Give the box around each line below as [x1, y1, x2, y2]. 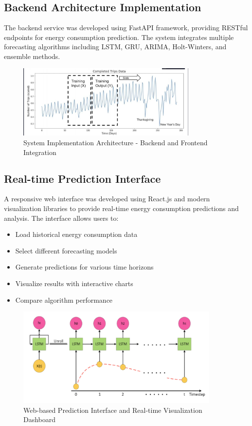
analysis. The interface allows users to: [4, 213, 119, 223]
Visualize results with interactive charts [15, 278, 133, 288]
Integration [23, 147, 56, 157]
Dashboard [23, 414, 56, 425]
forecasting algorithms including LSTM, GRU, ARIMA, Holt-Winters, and [4, 41, 227, 52]
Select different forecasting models [15, 245, 117, 255]
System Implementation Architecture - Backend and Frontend [23, 137, 208, 147]
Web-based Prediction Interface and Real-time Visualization [23, 405, 202, 415]
